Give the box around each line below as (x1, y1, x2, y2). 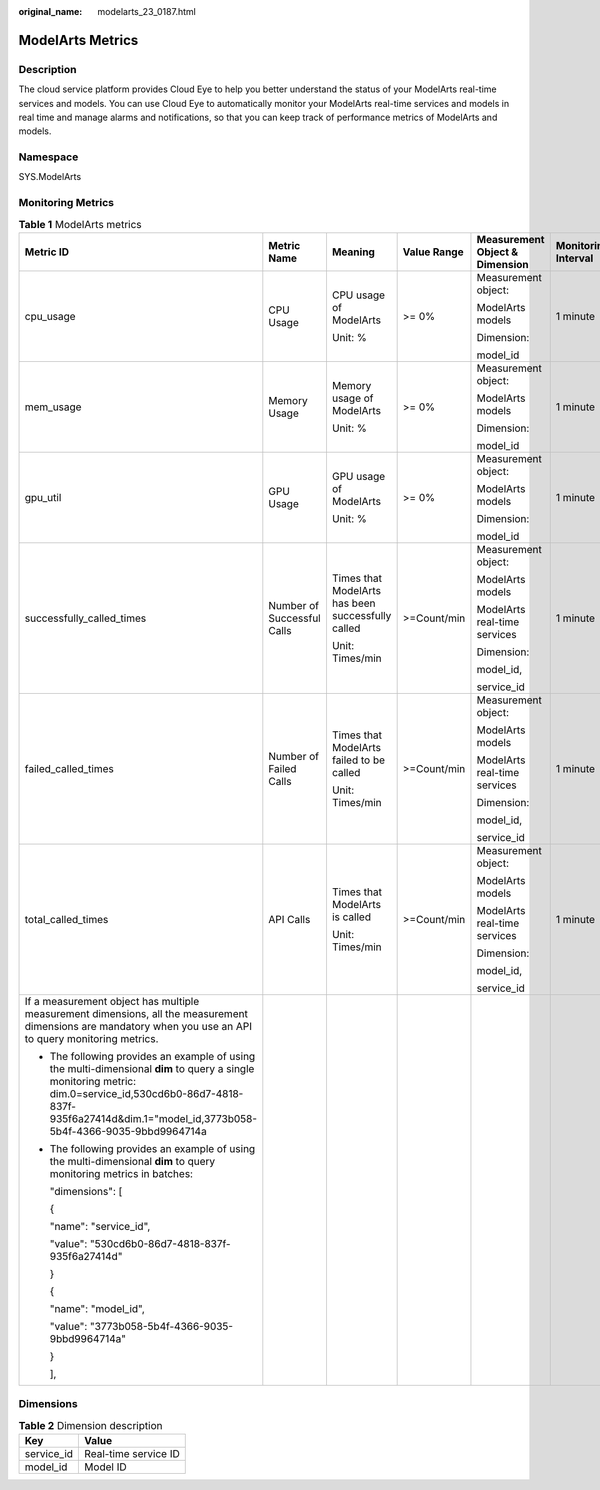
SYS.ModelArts (18, 171, 82, 183)
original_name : (18, 6, 83, 17)
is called (331, 910, 372, 924)
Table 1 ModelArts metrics (18, 217, 142, 231)
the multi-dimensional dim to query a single (49, 1061, 255, 1075)
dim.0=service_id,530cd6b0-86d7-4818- (49, 1086, 244, 1100)
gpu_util (24, 490, 62, 504)
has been (331, 596, 376, 610)
